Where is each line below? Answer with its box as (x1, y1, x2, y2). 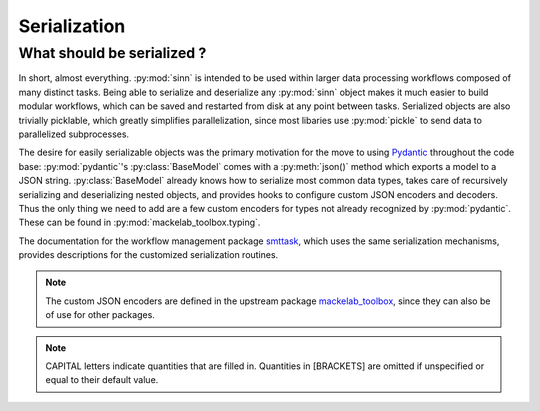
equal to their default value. (45, 374, 159, 386)
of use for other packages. (45, 309, 155, 321)
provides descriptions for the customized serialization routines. (18, 249, 279, 261)
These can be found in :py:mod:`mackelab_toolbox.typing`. (18, 216, 261, 229)
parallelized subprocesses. (18, 128, 130, 140)
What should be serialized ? (18, 44, 207, 62)
